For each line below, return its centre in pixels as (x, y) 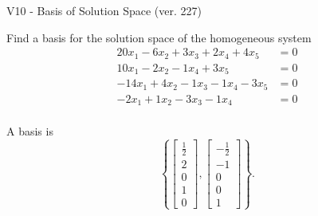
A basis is (30, 131)
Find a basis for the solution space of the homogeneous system (159, 37)
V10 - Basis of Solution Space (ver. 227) (104, 10)
